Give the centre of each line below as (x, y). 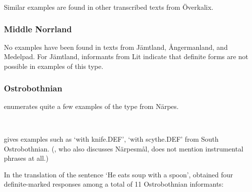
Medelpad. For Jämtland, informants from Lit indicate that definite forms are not (126, 56)
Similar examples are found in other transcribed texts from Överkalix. (109, 7)
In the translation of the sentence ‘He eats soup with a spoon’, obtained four (119, 174)
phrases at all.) (26, 158)
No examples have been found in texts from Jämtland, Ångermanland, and (116, 47)
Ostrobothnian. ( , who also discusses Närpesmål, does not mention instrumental (124, 148)
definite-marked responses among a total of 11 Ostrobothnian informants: (114, 184)
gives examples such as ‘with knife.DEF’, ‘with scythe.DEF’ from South (111, 139)
